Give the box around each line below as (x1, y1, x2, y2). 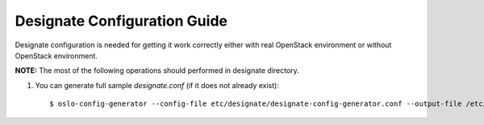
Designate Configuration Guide (15, 12, 227, 30)
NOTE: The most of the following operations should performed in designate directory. (15, 66, 300, 75)
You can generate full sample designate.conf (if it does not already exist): (35, 80, 280, 90)
